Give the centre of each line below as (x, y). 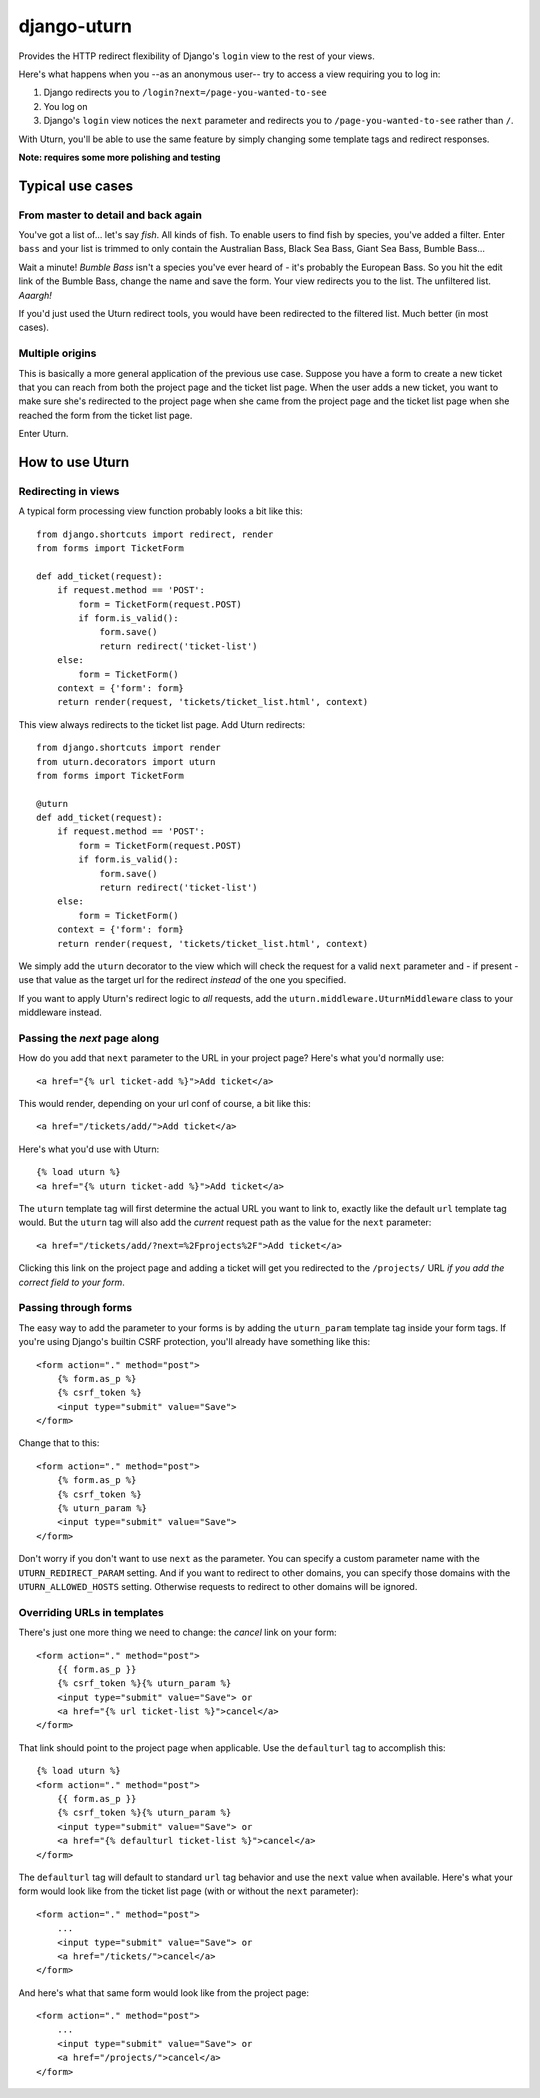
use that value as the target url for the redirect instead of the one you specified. (182, 980)
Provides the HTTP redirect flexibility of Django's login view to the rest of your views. (196, 56)
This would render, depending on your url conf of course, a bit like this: (165, 1104)
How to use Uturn (74, 461)
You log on (66, 106)
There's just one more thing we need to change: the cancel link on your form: (177, 1632)
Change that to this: (59, 1443)
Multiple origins (57, 353)
